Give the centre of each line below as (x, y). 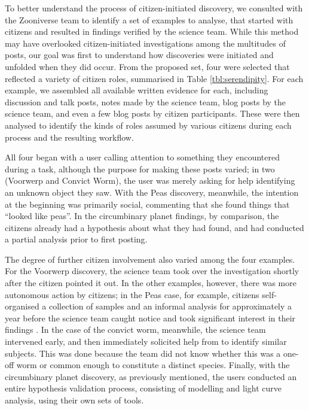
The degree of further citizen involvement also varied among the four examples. (150, 259)
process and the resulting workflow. (69, 137)
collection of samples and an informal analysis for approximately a (171, 306)
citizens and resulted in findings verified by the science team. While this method (152, 31)
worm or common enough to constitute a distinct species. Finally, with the (153, 365)
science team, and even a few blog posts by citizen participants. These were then (152, 113)
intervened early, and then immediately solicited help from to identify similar (146, 341)
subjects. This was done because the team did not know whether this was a (143, 353)
